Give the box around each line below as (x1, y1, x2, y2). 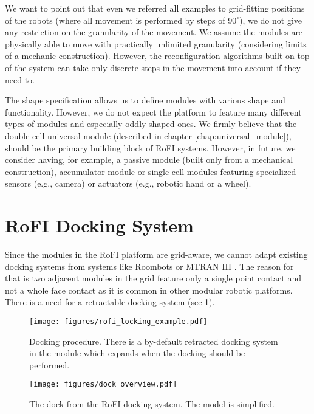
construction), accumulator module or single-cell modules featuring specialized (5, 165, 296, 178)
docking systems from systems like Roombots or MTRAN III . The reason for (5, 260, 294, 272)
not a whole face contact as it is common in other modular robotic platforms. (5, 283, 293, 296)
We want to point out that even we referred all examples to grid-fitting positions (5, 2, 305, 14)
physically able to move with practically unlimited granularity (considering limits (5, 37, 307, 50)
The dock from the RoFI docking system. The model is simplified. (29, 398, 275, 410)
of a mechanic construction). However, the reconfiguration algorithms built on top (5, 49, 310, 62)
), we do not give (239, 13, 302, 26)
